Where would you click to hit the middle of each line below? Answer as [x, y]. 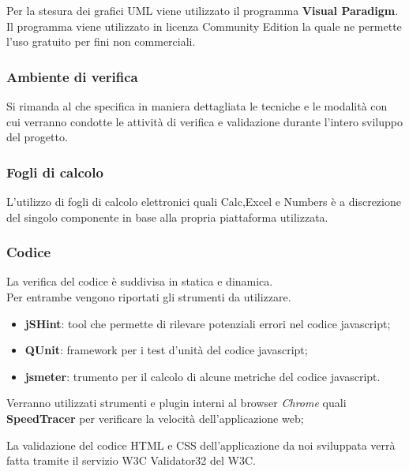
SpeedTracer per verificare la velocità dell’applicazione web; [155, 418]
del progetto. [37, 137]
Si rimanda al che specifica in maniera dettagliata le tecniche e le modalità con [197, 106]
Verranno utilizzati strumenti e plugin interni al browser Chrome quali [176, 403]
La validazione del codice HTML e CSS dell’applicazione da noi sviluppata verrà [201, 445]
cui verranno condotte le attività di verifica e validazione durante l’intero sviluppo [204, 121]
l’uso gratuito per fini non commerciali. [101, 41]
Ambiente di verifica [72, 76]
